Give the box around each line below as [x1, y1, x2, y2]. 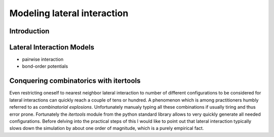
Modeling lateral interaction [9, 8, 129, 19]
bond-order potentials [22, 63, 68, 69]
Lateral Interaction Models [9, 43, 94, 52]
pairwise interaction [22, 56, 63, 63]
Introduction [9, 27, 50, 35]
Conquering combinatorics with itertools [9, 76, 141, 85]
